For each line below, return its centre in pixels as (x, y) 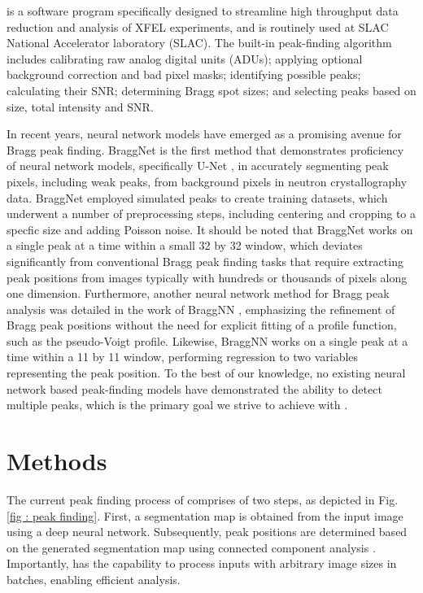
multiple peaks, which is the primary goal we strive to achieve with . (177, 405)
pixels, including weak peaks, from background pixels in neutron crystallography (207, 181)
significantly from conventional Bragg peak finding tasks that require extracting (205, 261)
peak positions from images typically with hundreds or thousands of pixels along (207, 277)
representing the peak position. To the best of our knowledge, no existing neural (206, 373)
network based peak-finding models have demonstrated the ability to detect (194, 388)
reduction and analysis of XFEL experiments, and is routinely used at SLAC (198, 26)
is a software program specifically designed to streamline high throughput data (203, 11)
